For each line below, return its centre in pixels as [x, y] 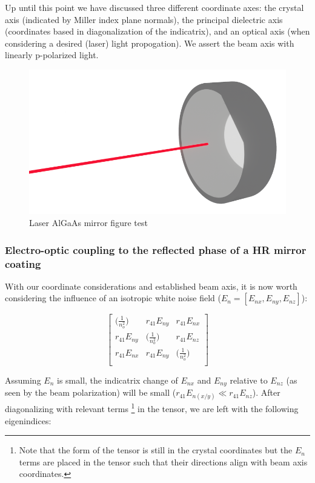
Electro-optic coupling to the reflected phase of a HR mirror [156, 249]
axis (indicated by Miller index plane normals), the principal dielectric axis [144, 19]
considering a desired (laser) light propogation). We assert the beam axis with [150, 43]
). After [266, 392]
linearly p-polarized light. [52, 55]
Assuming [23, 380]
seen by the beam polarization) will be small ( [91, 392]
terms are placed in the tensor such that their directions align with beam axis [163, 461]
